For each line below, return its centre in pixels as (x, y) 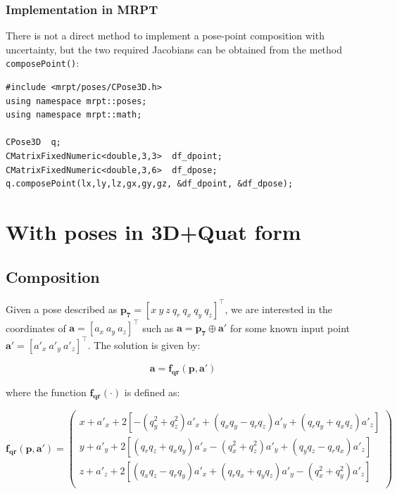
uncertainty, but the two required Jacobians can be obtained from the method (174, 49)
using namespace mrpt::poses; (76, 101)
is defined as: (152, 392)
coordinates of (36, 328)
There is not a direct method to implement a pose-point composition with (165, 36)
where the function (46, 392)
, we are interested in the (279, 309)
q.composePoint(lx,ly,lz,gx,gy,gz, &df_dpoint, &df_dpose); (150, 184)
